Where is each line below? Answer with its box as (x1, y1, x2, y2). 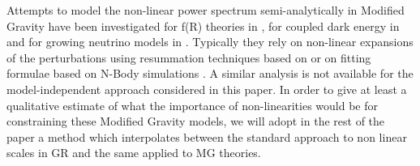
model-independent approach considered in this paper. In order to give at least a (6, 80, 407, 97)
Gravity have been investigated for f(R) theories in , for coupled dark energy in (6, 17, 400, 34)
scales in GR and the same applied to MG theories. (6, 144, 261, 161)
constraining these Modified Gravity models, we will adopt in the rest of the (6, 113, 385, 130)
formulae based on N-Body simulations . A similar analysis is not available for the (6, 65, 414, 82)
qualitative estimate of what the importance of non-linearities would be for (6, 96, 379, 113)
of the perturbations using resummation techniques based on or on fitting (6, 49, 371, 66)
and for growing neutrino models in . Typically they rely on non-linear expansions (6, 33, 414, 50)
